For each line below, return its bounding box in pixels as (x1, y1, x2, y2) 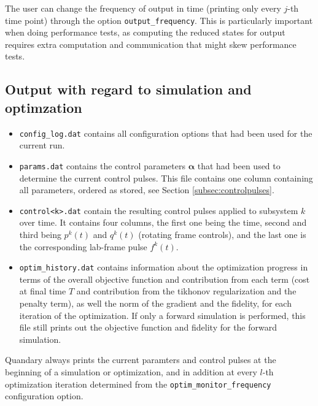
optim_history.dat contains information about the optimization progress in (19, 261, 308, 274)
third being (19, 228, 61, 240)
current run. (19, 139, 65, 151)
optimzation (5, 98, 82, 117)
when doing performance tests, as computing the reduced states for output (5, 26, 285, 39)
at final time (19, 285, 66, 297)
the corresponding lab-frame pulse (19, 240, 147, 253)
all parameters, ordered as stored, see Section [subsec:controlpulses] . (19, 183, 274, 196)
